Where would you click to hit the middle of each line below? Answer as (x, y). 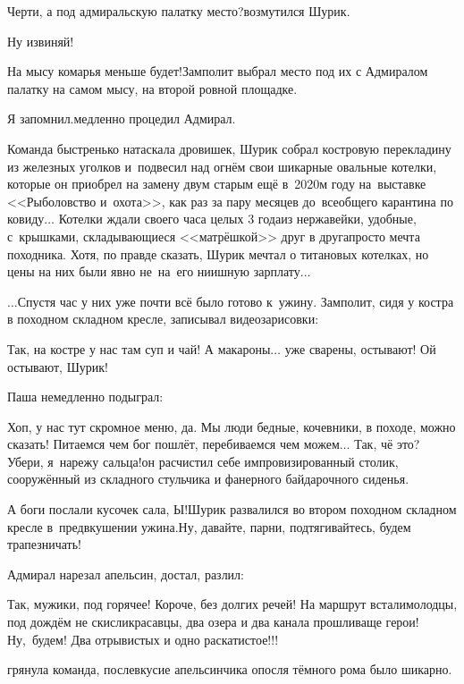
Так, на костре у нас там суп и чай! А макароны (139, 348)
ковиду (26, 219)
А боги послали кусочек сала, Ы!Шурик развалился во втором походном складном (232, 509)
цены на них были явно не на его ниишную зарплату (154, 271)
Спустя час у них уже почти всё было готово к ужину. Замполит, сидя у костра (236, 301)
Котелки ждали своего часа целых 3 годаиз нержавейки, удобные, (237, 219)
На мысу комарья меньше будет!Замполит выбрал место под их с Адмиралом (218, 71)
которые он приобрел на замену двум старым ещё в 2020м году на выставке (217, 184)
